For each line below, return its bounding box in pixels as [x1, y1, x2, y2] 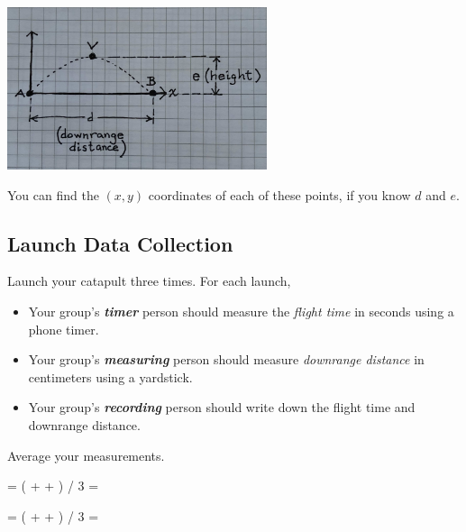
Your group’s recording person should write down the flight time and [28, 398, 416, 417]
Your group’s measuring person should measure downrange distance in [28, 350, 425, 369]
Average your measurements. [7, 445, 165, 464]
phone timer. [28, 319, 99, 338]
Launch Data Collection [7, 229, 233, 257]
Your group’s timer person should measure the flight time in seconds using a [28, 301, 454, 320]
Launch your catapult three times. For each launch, [7, 271, 291, 290]
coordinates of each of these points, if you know [148, 185, 411, 204]
